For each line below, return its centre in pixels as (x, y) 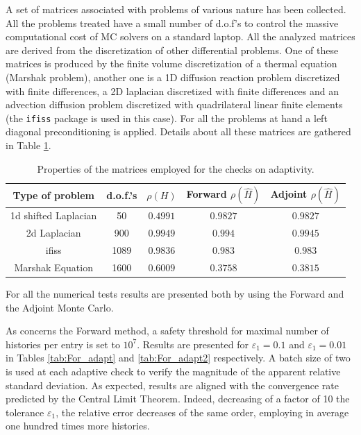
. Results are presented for (193, 344)
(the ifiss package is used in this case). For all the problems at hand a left (167, 118)
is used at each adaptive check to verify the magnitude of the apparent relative (173, 372)
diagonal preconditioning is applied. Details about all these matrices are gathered (178, 131)
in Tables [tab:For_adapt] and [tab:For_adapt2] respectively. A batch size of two (178, 358)
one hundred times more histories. (78, 426)
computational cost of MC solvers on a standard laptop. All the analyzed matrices (180, 36)
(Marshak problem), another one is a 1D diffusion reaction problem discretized (173, 77)
